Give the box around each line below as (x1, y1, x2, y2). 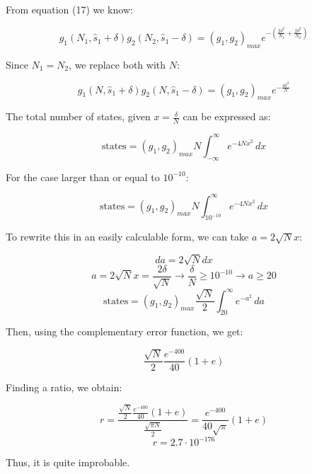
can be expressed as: (183, 109, 271, 124)
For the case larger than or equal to (6, 169, 160, 184)
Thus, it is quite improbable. (6, 455, 130, 470)
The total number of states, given (6, 109, 151, 124)
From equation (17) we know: (6, 2, 133, 16)
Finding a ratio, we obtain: (6, 380, 122, 395)
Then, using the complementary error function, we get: (6, 324, 243, 339)
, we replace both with (69, 57, 166, 71)
